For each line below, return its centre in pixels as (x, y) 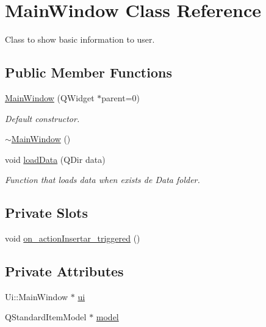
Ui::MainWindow (37, 296)
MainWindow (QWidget (50, 97)
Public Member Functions (88, 72)
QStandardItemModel (46, 317)
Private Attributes (64, 271)
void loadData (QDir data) (55, 159)
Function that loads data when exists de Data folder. (102, 180)
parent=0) (120, 97)
